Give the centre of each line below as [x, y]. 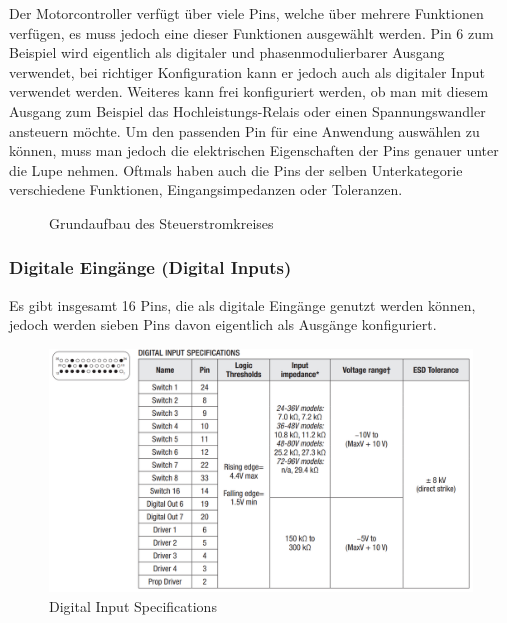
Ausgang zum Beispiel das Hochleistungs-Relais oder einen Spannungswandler [247, 110]
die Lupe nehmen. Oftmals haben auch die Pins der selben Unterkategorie [236, 169]
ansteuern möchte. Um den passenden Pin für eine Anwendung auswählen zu [244, 130]
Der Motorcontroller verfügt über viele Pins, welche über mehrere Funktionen [246, 13]
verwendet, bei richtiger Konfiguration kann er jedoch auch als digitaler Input [247, 71]
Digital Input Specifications [133, 606]
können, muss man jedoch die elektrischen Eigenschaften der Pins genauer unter [254, 150]
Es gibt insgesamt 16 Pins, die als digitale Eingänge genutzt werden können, [242, 304]
